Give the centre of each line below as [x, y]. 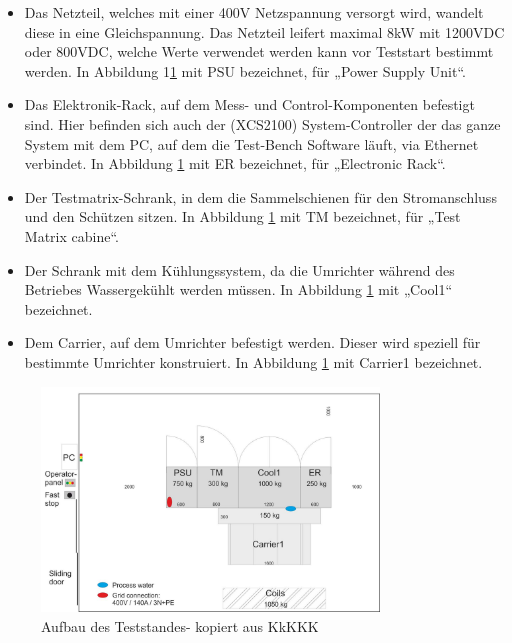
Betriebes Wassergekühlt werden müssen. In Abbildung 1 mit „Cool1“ [238, 289]
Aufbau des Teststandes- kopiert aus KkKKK [180, 625]
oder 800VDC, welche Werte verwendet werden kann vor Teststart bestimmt [259, 51]
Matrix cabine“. [71, 235]
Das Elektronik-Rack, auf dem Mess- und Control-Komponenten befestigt [249, 104]
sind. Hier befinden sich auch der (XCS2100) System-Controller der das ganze [262, 123]
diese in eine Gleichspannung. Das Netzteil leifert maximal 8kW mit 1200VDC [264, 31]
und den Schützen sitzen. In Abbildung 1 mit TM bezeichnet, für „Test [242, 216]
